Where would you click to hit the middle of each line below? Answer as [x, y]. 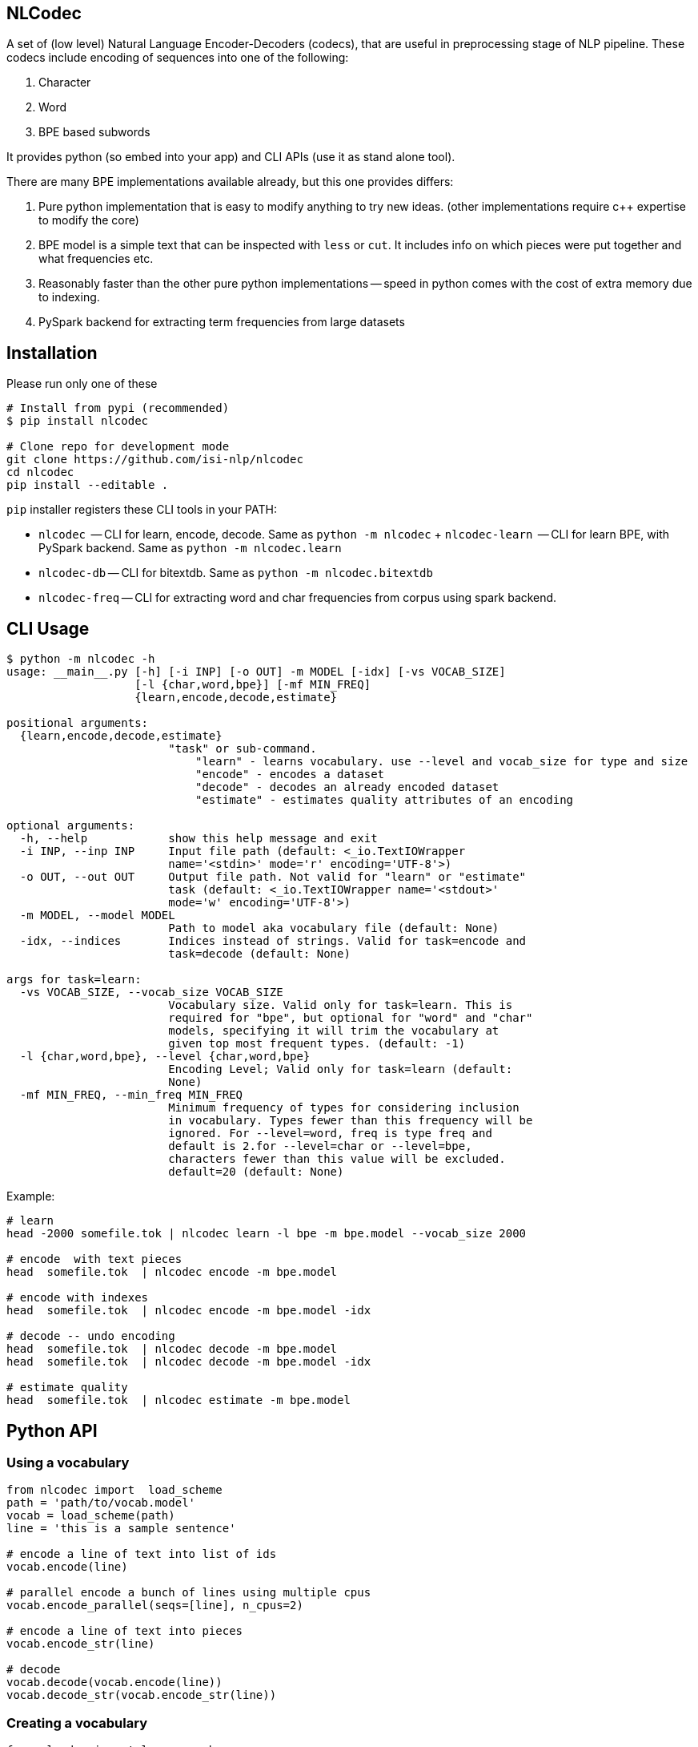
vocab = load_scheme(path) [91, 1516]
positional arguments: [78, 723]
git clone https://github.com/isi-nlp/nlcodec [155, 460]
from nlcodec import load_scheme [114, 1490]
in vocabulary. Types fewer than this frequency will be [351, 1121]
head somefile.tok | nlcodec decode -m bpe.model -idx [189, 1362]
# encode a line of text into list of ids [142, 1554]
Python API [52, 1430]
